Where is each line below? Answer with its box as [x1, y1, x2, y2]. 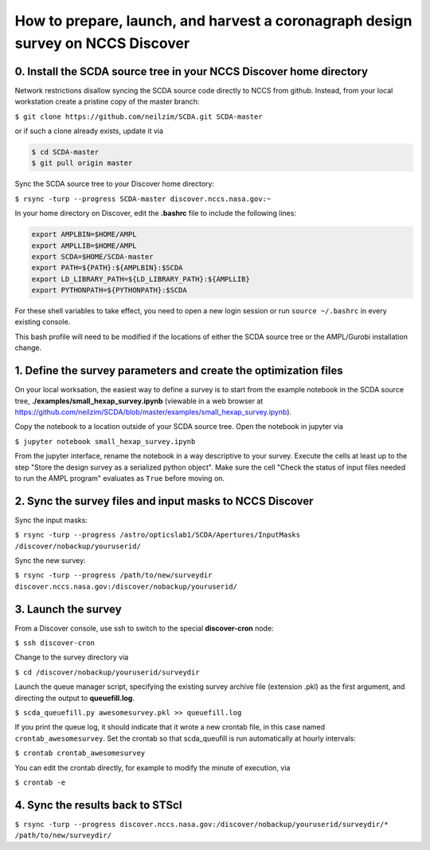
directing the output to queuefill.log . [14, 693, 135, 702]
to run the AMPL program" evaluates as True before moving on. [14, 473, 225, 482]
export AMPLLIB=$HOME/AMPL [31, 241, 137, 250]
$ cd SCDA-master [31, 148, 100, 157]
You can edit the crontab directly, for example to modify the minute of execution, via [14, 762, 291, 773]
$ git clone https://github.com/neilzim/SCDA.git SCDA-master [14, 112, 263, 121]
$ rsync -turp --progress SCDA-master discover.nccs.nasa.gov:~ [14, 194, 272, 203]
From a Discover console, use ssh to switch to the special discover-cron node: [14, 623, 274, 633]
